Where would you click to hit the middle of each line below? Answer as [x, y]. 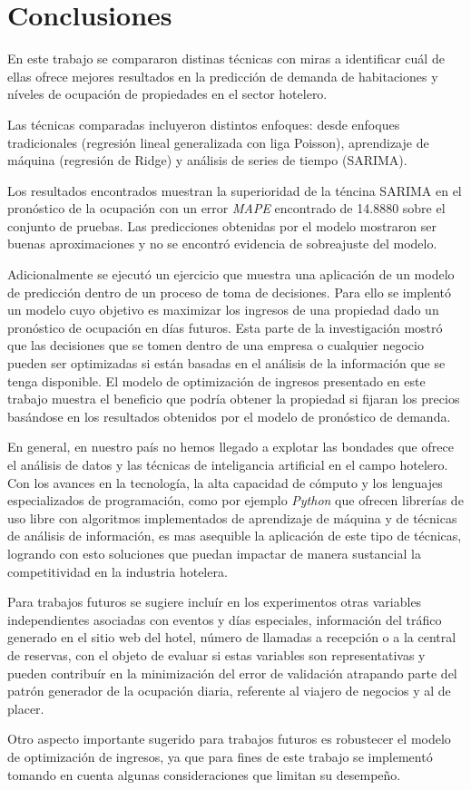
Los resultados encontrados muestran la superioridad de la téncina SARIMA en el [235, 190]
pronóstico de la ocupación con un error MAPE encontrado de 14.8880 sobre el [226, 208]
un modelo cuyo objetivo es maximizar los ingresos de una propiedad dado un [223, 310]
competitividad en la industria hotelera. [118, 571]
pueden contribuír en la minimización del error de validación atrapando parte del [232, 673]
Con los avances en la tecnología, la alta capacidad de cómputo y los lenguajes [225, 482]
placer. [26, 708]
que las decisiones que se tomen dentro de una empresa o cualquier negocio [216, 345]
